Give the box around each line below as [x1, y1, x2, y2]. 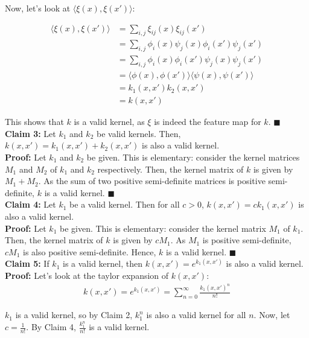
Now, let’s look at [5, 2, 71, 14]
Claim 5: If [5, 257, 49, 270]
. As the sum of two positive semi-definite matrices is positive [38, 174, 266, 187]
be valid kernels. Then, [96, 127, 181, 139]
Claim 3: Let [5, 127, 56, 139]
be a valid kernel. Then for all [69, 198, 180, 211]
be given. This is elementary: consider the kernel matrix [59, 222, 266, 234]
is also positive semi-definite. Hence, [23, 245, 156, 258]
